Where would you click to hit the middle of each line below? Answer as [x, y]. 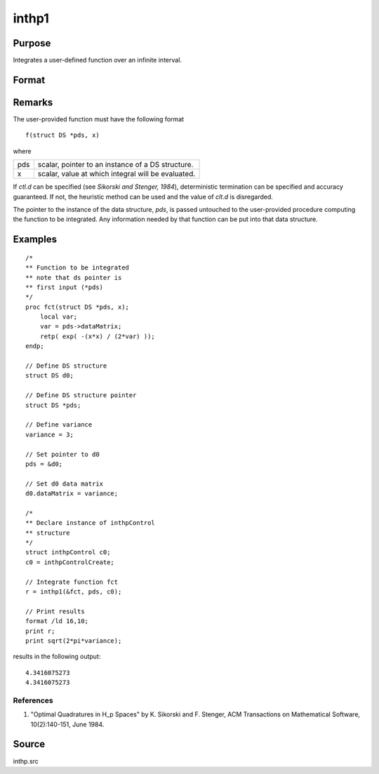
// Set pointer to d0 [62, 454]
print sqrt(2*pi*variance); [74, 641]
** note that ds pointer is [74, 278]
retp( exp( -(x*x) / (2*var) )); [98, 336]
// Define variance [59, 425]
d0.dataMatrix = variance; [72, 494]
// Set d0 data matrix [65, 483]
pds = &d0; [44, 464]
